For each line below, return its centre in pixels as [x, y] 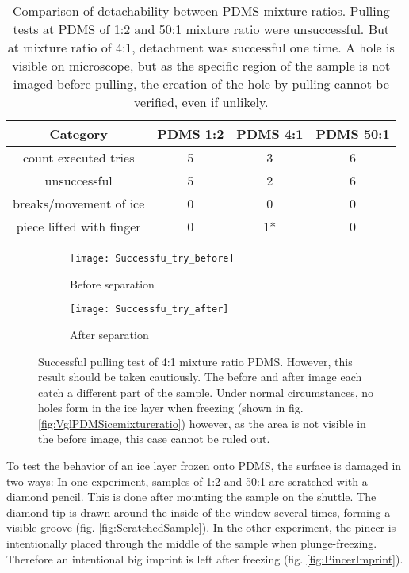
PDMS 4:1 [270, 134]
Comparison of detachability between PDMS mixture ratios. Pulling [201, 11]
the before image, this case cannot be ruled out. [154, 439]
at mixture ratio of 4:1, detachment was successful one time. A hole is [201, 47]
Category [78, 134]
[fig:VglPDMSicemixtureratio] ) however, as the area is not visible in [202, 423]
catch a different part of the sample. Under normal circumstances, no [206, 392]
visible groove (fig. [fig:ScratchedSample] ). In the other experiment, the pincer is [201, 527]
